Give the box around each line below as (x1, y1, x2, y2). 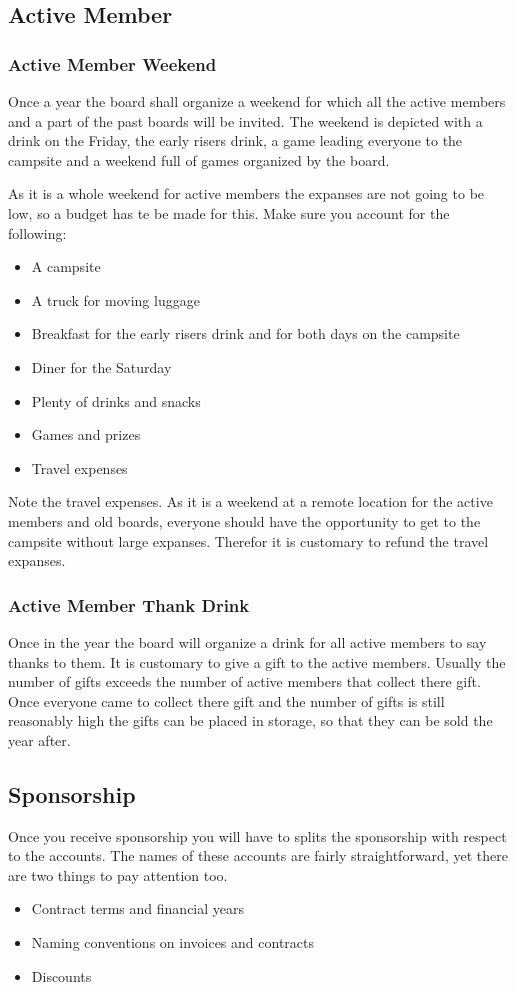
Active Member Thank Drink (8, 592, 250, 617)
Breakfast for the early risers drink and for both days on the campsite (31, 323, 460, 344)
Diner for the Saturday (31, 356, 172, 377)
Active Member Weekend (8, 51, 217, 76)
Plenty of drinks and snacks (31, 390, 201, 411)
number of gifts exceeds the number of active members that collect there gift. (8, 671, 481, 692)
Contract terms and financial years (31, 898, 245, 919)
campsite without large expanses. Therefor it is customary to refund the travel (8, 530, 489, 551)
